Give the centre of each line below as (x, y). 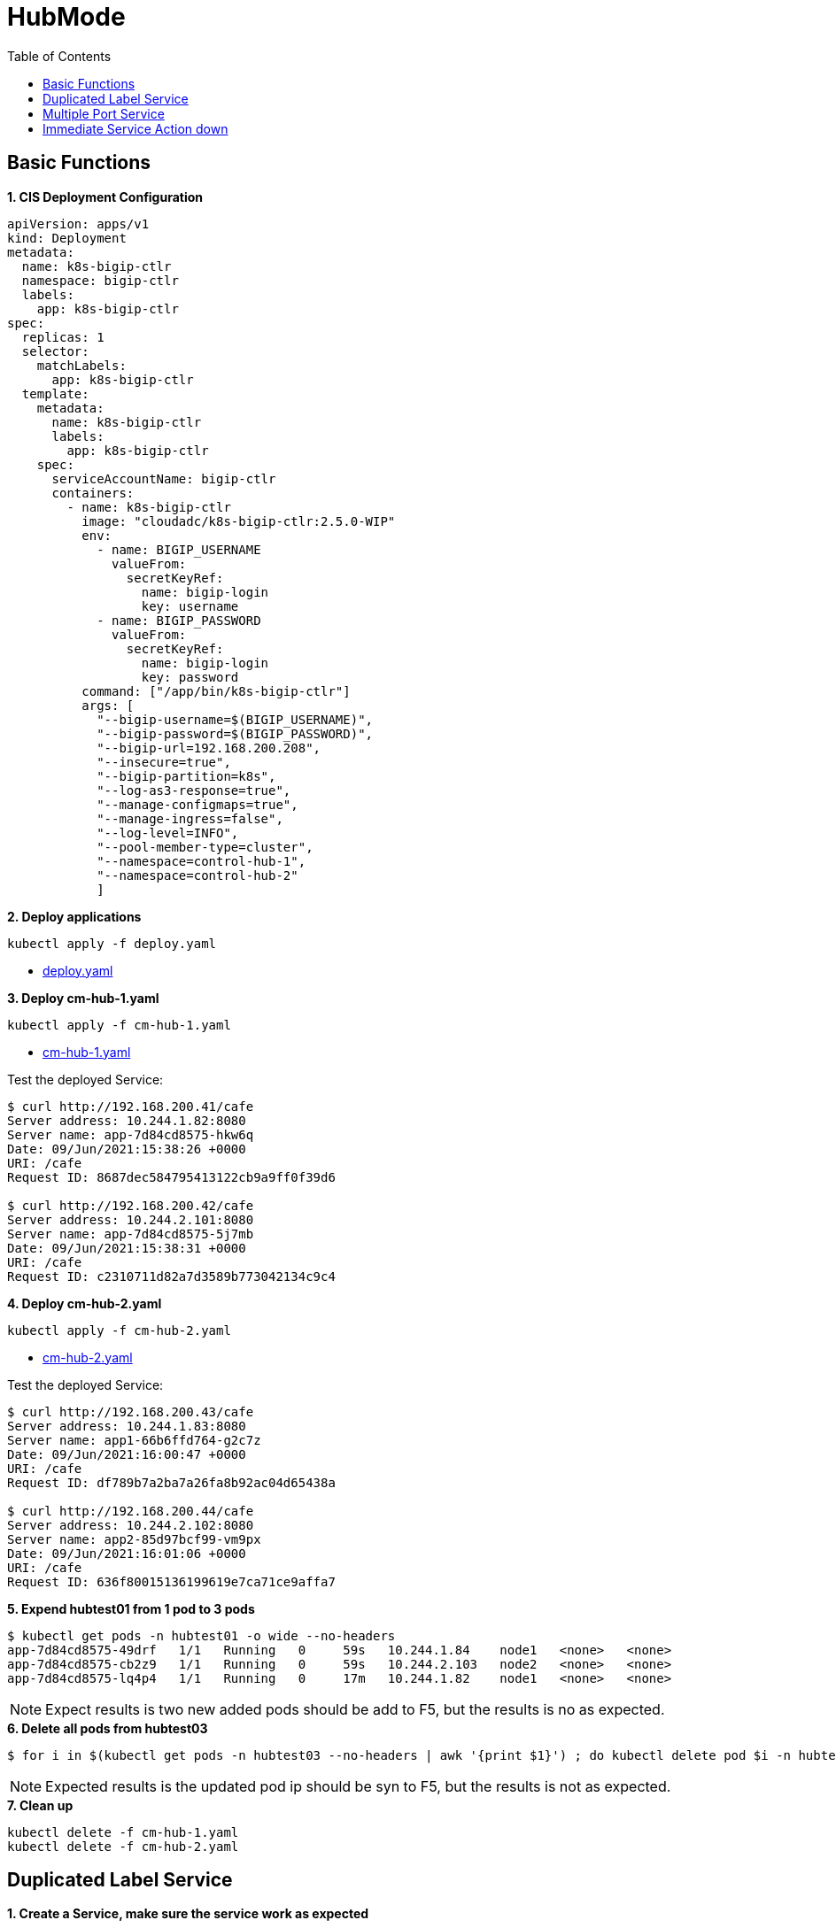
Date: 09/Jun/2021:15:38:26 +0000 (127, 1149)
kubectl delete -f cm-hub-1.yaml (123, 1832)
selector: (55, 351)
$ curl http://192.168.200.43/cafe (131, 1411)
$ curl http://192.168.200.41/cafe (131, 1106)
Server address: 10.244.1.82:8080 (127, 1120)
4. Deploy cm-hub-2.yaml (85, 1303)
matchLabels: (81, 365)
